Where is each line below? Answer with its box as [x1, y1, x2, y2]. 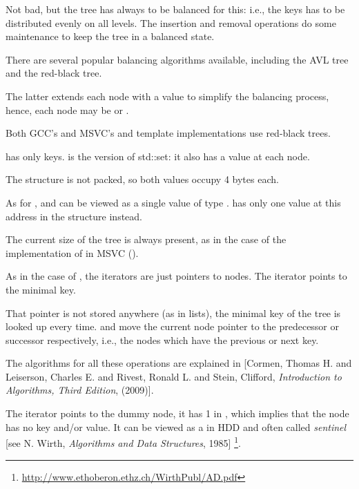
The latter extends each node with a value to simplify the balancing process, [6, 88, 329, 103]
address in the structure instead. [6, 209, 142, 223]
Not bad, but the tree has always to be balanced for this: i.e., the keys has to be [6, 2, 345, 16]
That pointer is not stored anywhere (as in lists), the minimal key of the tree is [6, 305, 341, 320]
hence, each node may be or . [6, 102, 129, 117]
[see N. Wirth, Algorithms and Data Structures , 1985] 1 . [6, 434, 241, 450]
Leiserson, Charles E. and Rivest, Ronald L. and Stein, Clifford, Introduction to [6, 369, 342, 383]
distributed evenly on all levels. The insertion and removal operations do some [6, 15, 336, 30]
